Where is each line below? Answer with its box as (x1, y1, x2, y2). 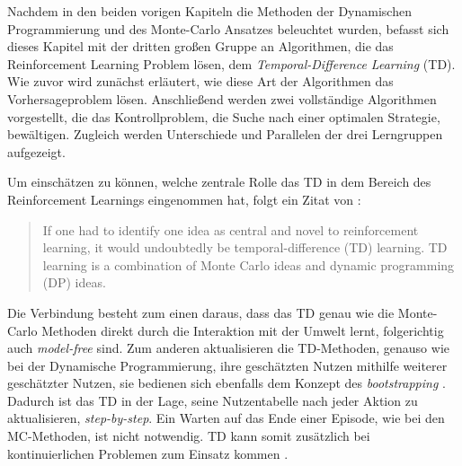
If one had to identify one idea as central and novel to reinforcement (42, 220, 419, 239)
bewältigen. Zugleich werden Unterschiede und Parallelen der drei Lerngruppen (7, 125, 443, 144)
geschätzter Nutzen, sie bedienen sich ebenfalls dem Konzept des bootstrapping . (7, 374, 446, 392)
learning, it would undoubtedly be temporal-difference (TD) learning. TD (42, 238, 448, 257)
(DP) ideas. (42, 273, 106, 292)
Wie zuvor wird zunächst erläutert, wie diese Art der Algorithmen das (7, 72, 394, 91)
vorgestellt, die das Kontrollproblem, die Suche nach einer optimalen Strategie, (7, 107, 440, 126)
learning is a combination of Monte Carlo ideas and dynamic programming (42, 255, 455, 274)
